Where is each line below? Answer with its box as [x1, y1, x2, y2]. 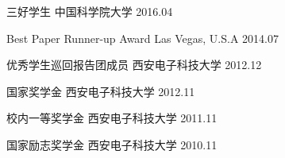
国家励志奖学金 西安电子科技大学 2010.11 [6, 136, 218, 152]
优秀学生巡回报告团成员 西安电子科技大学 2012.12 [6, 56, 262, 73]
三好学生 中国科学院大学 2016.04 [6, 3, 173, 19]
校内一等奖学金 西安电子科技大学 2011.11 [6, 110, 218, 126]
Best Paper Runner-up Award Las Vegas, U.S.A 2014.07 [6, 29, 279, 46]
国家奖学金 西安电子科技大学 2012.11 [6, 83, 195, 99]
